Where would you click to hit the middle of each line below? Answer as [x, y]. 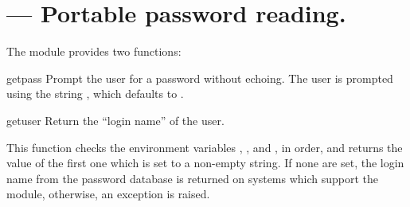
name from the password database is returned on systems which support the [193, 178]
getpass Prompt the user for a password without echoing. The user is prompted [200, 78]
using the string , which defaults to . [95, 94]
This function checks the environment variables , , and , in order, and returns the [205, 147]
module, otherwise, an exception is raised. [108, 194]
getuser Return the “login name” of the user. [115, 120]
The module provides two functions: [94, 51]
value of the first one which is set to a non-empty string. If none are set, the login [205, 163]
